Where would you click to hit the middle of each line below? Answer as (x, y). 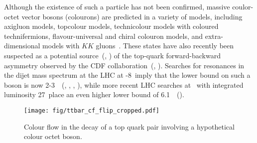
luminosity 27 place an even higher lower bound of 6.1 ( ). (94, 94)
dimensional (22, 46)
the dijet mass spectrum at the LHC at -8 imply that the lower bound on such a (127, 75)
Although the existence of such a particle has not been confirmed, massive (117, 6)
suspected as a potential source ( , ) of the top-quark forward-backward (112, 55)
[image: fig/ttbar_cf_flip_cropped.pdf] (92, 110)
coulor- (243, 6)
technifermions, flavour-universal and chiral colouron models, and (104, 36)
